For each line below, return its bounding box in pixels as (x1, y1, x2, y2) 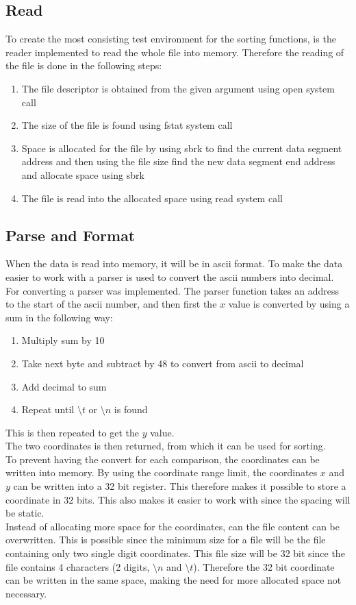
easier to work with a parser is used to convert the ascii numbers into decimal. (5, 269, 334, 284)
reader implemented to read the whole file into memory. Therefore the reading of (5, 45, 344, 59)
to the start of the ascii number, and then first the (5, 297, 217, 311)
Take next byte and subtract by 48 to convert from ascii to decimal (21, 356, 304, 370)
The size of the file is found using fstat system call (21, 118, 233, 132)
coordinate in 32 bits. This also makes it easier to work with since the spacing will (5, 492, 351, 506)
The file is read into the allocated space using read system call (21, 190, 283, 205)
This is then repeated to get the (5, 425, 140, 439)
